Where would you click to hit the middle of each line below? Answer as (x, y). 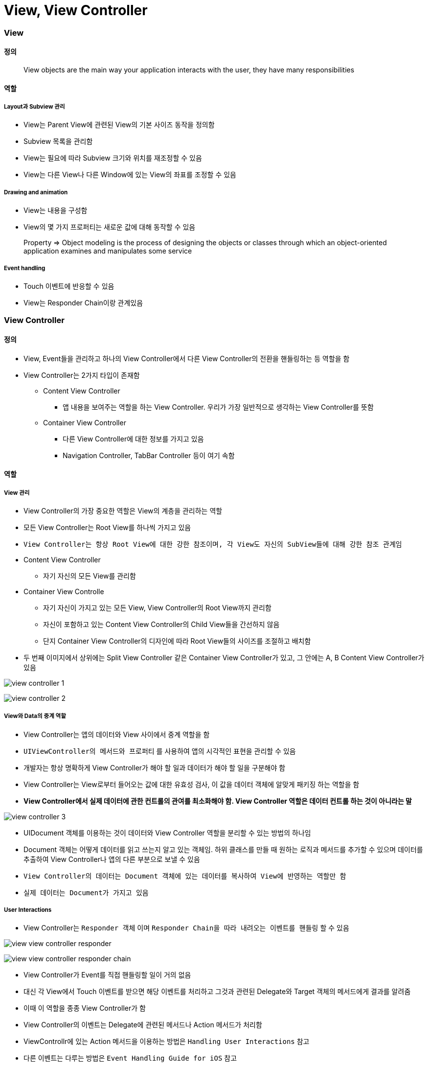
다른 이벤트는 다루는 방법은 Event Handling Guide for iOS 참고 (130, 1058)
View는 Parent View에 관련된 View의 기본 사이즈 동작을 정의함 (119, 125)
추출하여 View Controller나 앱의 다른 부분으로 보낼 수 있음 (112, 859)
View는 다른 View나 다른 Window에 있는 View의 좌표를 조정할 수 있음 (130, 175)
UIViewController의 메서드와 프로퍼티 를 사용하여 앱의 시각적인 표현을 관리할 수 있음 (160, 751)
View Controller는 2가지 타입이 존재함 (82, 375)
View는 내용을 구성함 (56, 210)
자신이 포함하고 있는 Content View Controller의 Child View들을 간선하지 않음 (161, 624)
